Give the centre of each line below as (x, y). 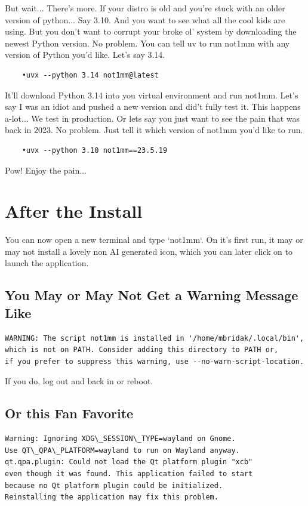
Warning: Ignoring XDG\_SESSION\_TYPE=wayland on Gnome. (120, 439)
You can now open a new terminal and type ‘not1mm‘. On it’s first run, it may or (154, 240)
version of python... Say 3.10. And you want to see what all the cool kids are (145, 19)
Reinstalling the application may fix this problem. (112, 497)
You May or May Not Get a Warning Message (152, 295)
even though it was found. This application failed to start (129, 473)
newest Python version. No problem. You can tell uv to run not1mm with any (147, 43)
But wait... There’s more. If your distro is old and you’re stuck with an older (145, 8)
